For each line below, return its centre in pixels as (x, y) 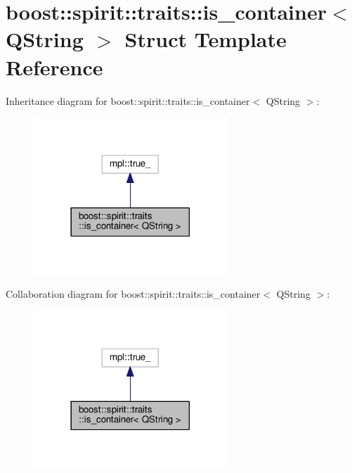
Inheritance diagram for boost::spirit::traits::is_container (128, 100)
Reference (54, 67)
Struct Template (206, 39)
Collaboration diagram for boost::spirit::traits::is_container (133, 293)
